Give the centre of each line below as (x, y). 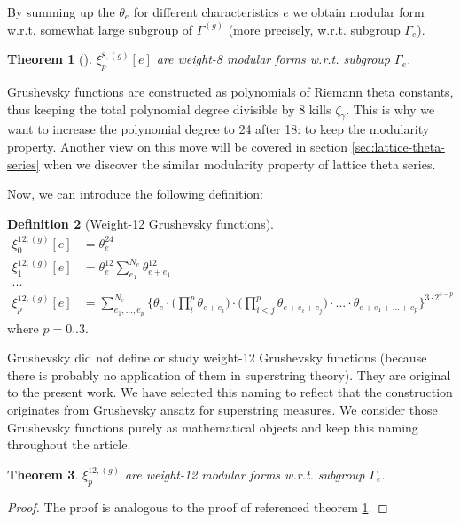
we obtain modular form (359, 12)
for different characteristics (206, 12)
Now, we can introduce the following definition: (136, 194)
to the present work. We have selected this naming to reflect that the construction (230, 392)
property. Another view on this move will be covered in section (178, 146)
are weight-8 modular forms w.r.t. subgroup (273, 59)
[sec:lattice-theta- (398, 146)
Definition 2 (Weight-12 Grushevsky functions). (141, 223)
